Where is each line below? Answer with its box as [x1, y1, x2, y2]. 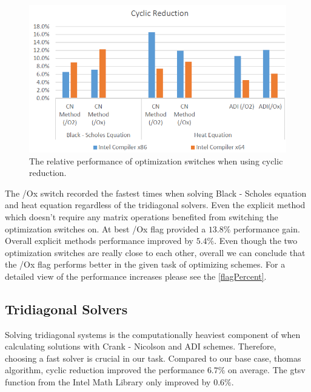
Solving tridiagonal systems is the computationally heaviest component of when [5, 328, 301, 340]
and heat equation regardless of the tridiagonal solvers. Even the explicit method [5, 198, 306, 211]
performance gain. [233, 222, 300, 235]
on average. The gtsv [228, 363, 306, 376]
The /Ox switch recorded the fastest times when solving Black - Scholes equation [5, 186, 307, 199]
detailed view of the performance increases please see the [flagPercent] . [5, 269, 267, 282]
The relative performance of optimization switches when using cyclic [29, 154, 283, 167]
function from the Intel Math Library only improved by [5, 376, 211, 388]
